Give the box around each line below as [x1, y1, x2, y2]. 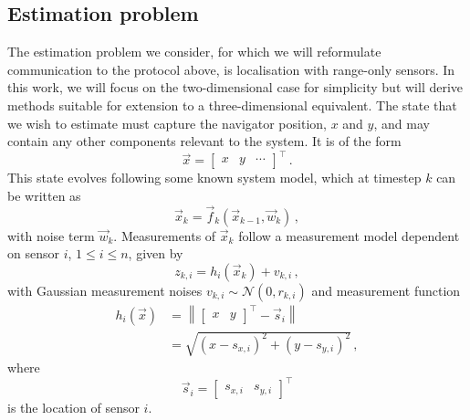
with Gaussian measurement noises [7, 280, 203, 299]
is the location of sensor [7, 398, 140, 417]
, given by [128, 244, 183, 263]
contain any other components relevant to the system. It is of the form [7, 131, 402, 151]
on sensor [7, 244, 59, 263]
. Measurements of [113, 226, 216, 245]
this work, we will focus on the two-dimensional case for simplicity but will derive [7, 78, 464, 97]
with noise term [7, 226, 95, 245]
